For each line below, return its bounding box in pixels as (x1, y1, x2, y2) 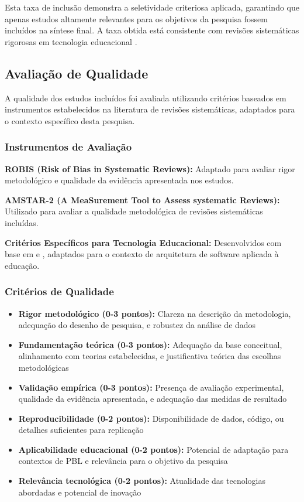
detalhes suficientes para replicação (18, 424, 144, 436)
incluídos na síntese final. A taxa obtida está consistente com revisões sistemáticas (5, 24, 299, 36)
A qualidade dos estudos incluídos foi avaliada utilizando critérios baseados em (5, 91, 286, 104)
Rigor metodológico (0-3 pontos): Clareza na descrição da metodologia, (18, 307, 291, 319)
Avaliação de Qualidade (5, 64, 148, 82)
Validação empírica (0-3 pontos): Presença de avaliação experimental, (18, 381, 284, 393)
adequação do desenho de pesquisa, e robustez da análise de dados (18, 319, 256, 331)
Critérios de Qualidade (5, 284, 114, 299)
